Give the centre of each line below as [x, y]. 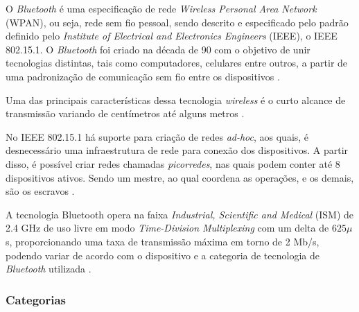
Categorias [36, 299]
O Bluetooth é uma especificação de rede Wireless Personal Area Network [161, 8]
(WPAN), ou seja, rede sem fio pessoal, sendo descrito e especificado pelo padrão [177, 22]
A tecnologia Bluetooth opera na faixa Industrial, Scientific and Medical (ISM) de [180, 214]
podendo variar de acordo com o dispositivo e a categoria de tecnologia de [163, 255]
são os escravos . [40, 191]
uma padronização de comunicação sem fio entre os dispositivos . [143, 76]
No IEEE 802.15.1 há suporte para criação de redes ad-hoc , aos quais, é [157, 136]
